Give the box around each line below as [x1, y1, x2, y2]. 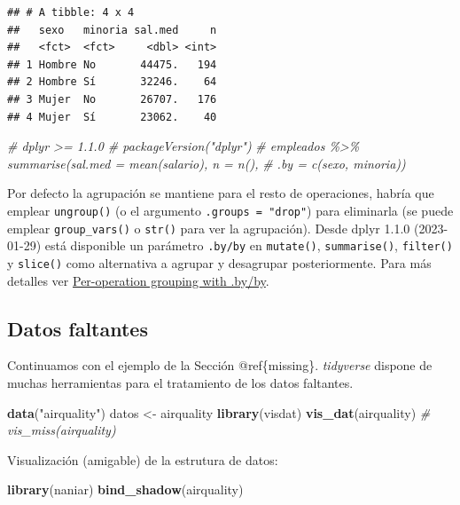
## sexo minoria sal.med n [7, 23, 217, 36]
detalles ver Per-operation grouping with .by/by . [7, 271, 269, 289]
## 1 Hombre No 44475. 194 [7, 58, 217, 71]
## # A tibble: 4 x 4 [7, 6, 135, 19]
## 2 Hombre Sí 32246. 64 [7, 75, 217, 89]
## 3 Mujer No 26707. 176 [7, 92, 217, 106]
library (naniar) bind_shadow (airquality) [7, 480, 244, 499]
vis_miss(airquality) [7, 421, 116, 439]
